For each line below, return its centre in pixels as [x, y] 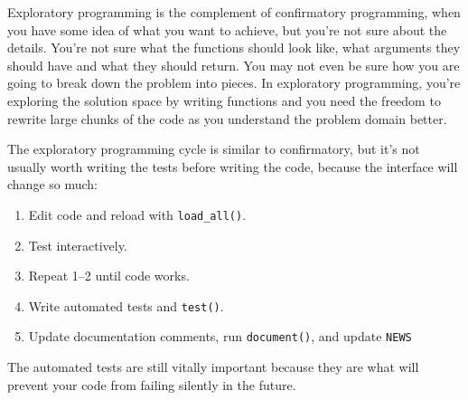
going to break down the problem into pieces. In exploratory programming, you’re [234, 83]
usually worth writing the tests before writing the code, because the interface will [233, 166]
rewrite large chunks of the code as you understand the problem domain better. [227, 118]
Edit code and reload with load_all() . [137, 214]
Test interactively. [78, 245]
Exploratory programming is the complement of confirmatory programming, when [234, 12]
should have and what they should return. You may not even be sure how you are [234, 65]
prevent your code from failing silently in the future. [152, 384]
